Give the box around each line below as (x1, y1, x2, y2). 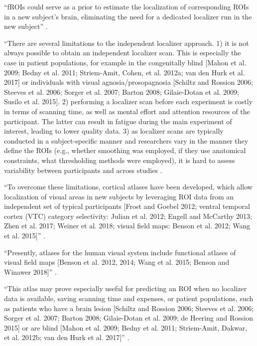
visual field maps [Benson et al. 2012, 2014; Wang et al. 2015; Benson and (4, 257, 230, 267)
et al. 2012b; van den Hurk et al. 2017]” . (4, 332, 129, 343)
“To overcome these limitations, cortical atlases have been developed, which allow (4, 181, 253, 192)
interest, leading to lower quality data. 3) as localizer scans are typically (4, 126, 224, 136)
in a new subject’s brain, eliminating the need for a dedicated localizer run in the (4, 11, 252, 21)
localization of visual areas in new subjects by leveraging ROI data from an (4, 191, 234, 201)
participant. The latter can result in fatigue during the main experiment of (4, 116, 232, 126)
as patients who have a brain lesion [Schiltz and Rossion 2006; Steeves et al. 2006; (4, 303, 254, 313)
